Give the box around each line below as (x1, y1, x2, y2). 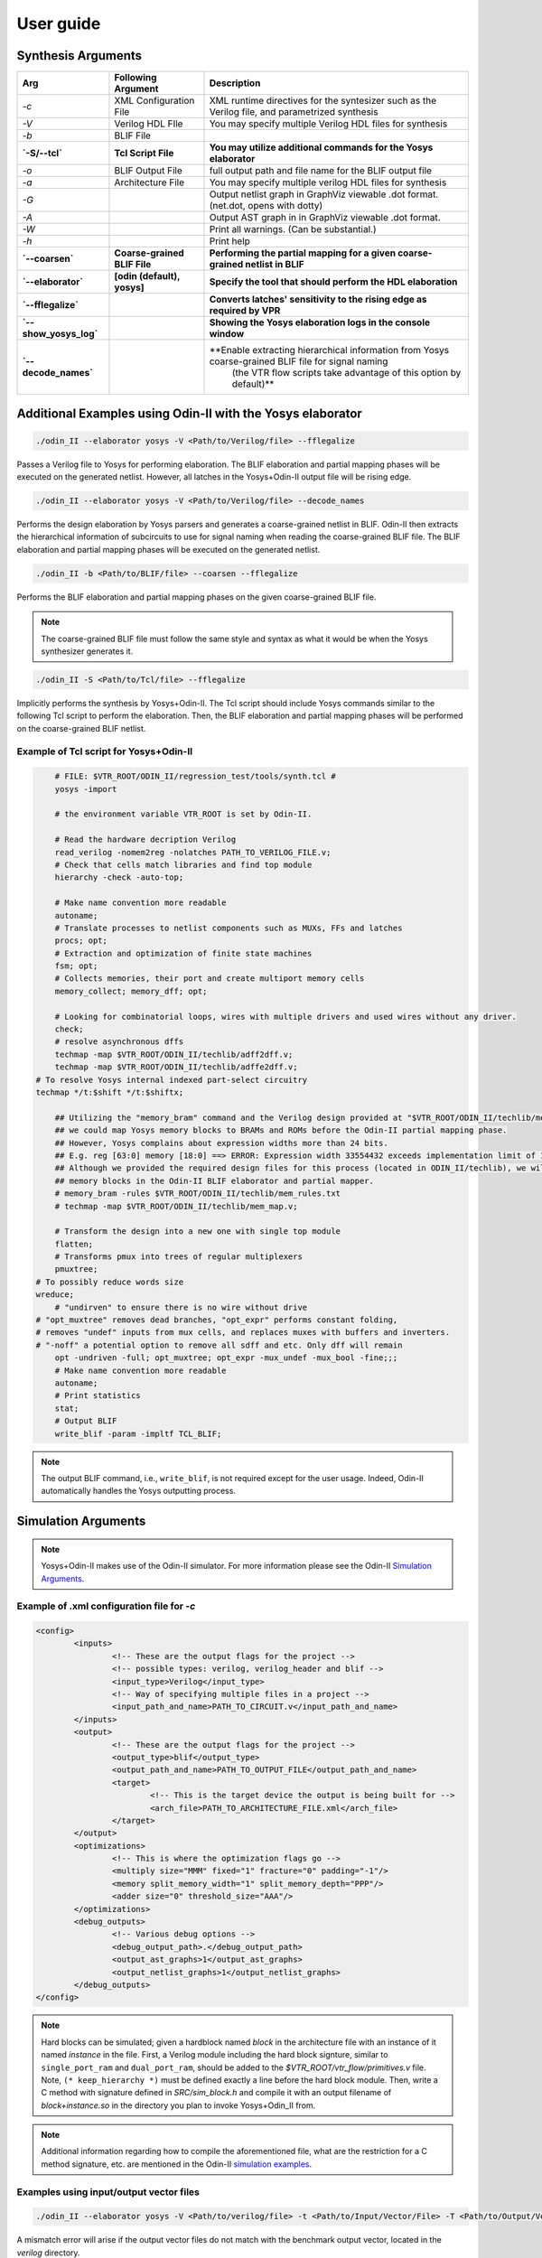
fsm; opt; (54, 961, 98, 971)
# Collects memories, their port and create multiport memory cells (54, 974, 365, 984)
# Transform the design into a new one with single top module (54, 1227, 341, 1236)
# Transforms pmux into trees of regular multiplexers (54, 1252, 303, 1262)
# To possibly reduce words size (35, 1276, 184, 1287)
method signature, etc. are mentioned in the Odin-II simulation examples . (41, 2159, 313, 2169)
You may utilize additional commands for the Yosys (209, 141, 434, 154)
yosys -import (54, 784, 117, 794)
